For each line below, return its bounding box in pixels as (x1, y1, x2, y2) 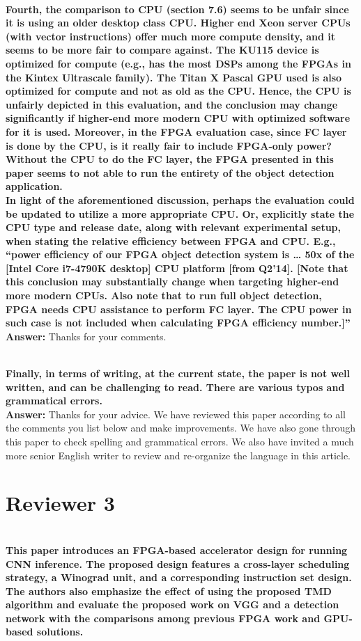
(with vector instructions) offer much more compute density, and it (6, 29, 336, 43)
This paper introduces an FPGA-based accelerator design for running (6, 542, 348, 557)
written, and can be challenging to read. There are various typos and (6, 379, 345, 394)
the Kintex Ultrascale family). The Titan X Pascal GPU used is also (6, 70, 342, 84)
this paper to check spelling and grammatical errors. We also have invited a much (6, 434, 354, 448)
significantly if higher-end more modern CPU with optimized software (6, 111, 351, 125)
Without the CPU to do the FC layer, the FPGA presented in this (6, 152, 334, 166)
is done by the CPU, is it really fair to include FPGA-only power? (6, 138, 332, 152)
